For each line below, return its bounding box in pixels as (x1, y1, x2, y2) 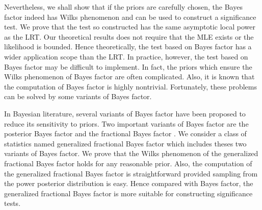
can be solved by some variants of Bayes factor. (4, 91, 152, 102)
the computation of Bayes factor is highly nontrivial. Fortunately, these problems (4, 81, 257, 92)
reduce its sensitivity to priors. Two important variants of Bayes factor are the (4, 118, 249, 129)
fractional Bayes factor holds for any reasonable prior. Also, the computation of (4, 158, 252, 168)
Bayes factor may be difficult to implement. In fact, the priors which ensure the (4, 61, 252, 72)
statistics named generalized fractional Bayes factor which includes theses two (4, 138, 247, 148)
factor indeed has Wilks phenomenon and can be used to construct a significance (4, 11, 256, 22)
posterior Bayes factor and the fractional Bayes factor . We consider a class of (4, 128, 247, 139)
